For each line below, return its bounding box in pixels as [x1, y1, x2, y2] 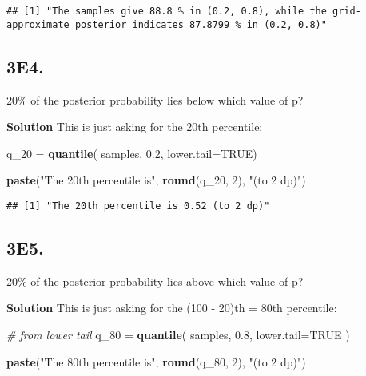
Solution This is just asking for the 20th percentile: [6, 118, 263, 135]
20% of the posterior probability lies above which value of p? [6, 272, 304, 289]
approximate [6, 18, 70, 30]
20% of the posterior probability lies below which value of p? [6, 91, 304, 108]
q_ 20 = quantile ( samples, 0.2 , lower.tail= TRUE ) [6, 144, 257, 161]
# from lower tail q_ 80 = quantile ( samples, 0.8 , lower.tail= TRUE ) [6, 326, 350, 342]
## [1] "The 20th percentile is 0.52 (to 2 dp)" [6, 200, 270, 212]
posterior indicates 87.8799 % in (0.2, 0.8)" [74, 18, 327, 30]
